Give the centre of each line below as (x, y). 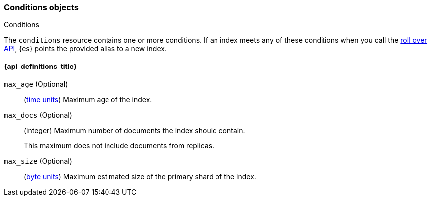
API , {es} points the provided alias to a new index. (85, 49)
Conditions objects (41, 7)
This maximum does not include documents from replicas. (119, 145)
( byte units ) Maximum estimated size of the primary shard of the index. (140, 176)
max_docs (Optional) (38, 115)
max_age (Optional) (36, 84)
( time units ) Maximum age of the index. (88, 99)
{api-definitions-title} (41, 66)
